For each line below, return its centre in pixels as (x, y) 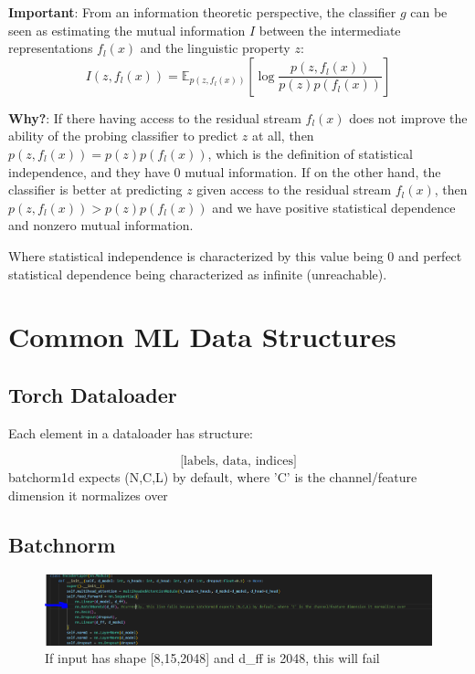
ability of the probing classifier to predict (123, 136)
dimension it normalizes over (88, 495)
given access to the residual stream (294, 190)
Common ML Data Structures (202, 337)
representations (51, 48)
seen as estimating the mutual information (127, 30)
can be (429, 12)
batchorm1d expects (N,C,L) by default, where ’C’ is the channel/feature (213, 477)
